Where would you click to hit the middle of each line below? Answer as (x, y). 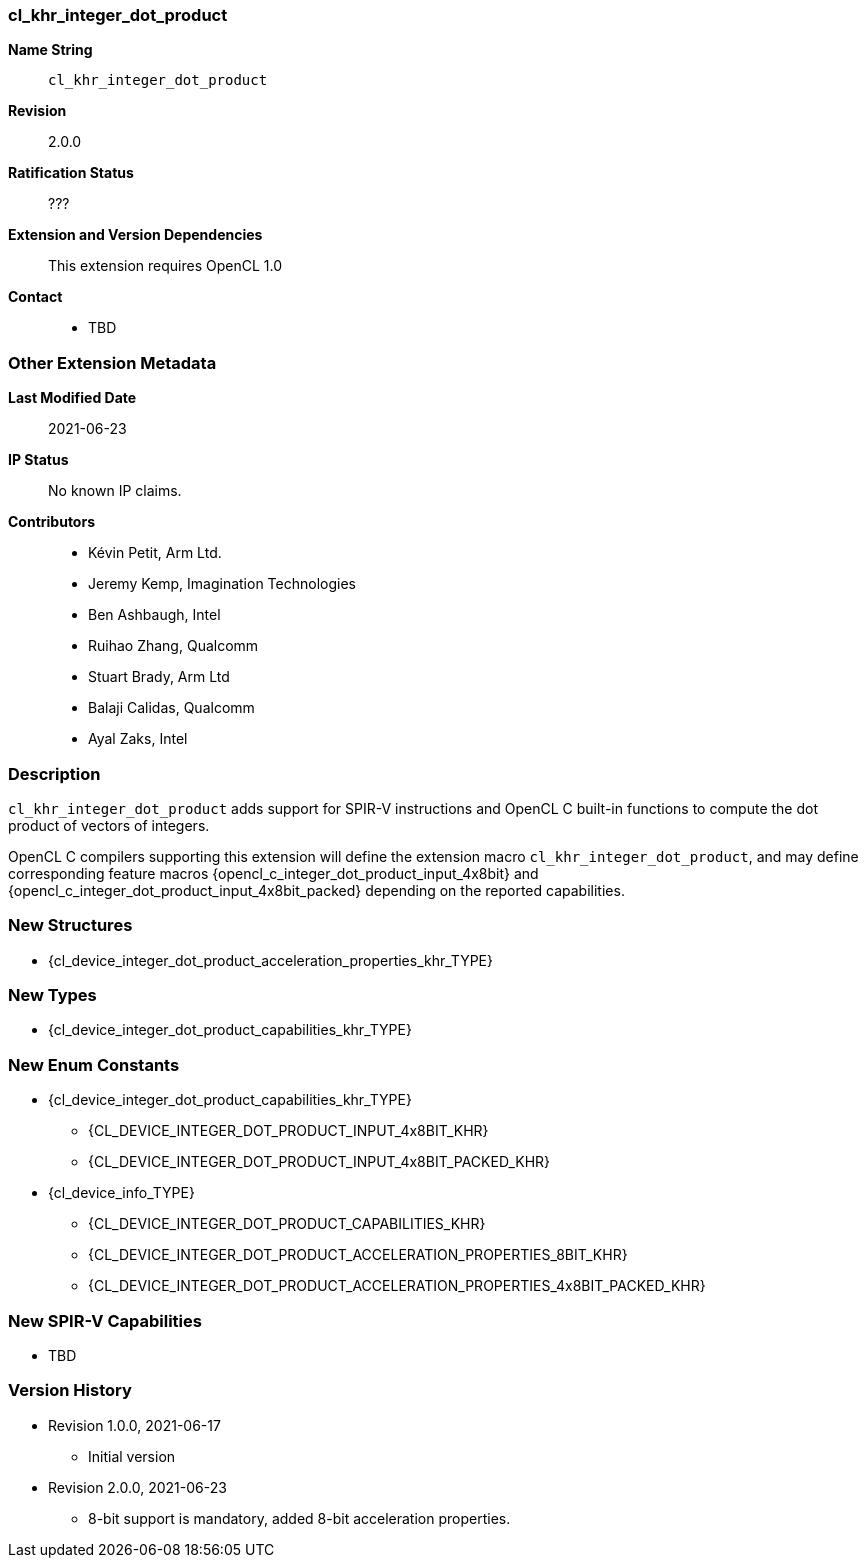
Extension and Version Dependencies (135, 235)
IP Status (38, 460)
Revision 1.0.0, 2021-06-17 (134, 1425)
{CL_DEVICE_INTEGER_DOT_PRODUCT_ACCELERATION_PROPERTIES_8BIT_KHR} (358, 1255)
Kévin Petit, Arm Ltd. (155, 553)
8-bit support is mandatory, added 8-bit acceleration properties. (299, 1518)
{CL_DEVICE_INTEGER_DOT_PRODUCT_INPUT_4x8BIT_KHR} (288, 1131)
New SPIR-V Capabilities (105, 1320)
